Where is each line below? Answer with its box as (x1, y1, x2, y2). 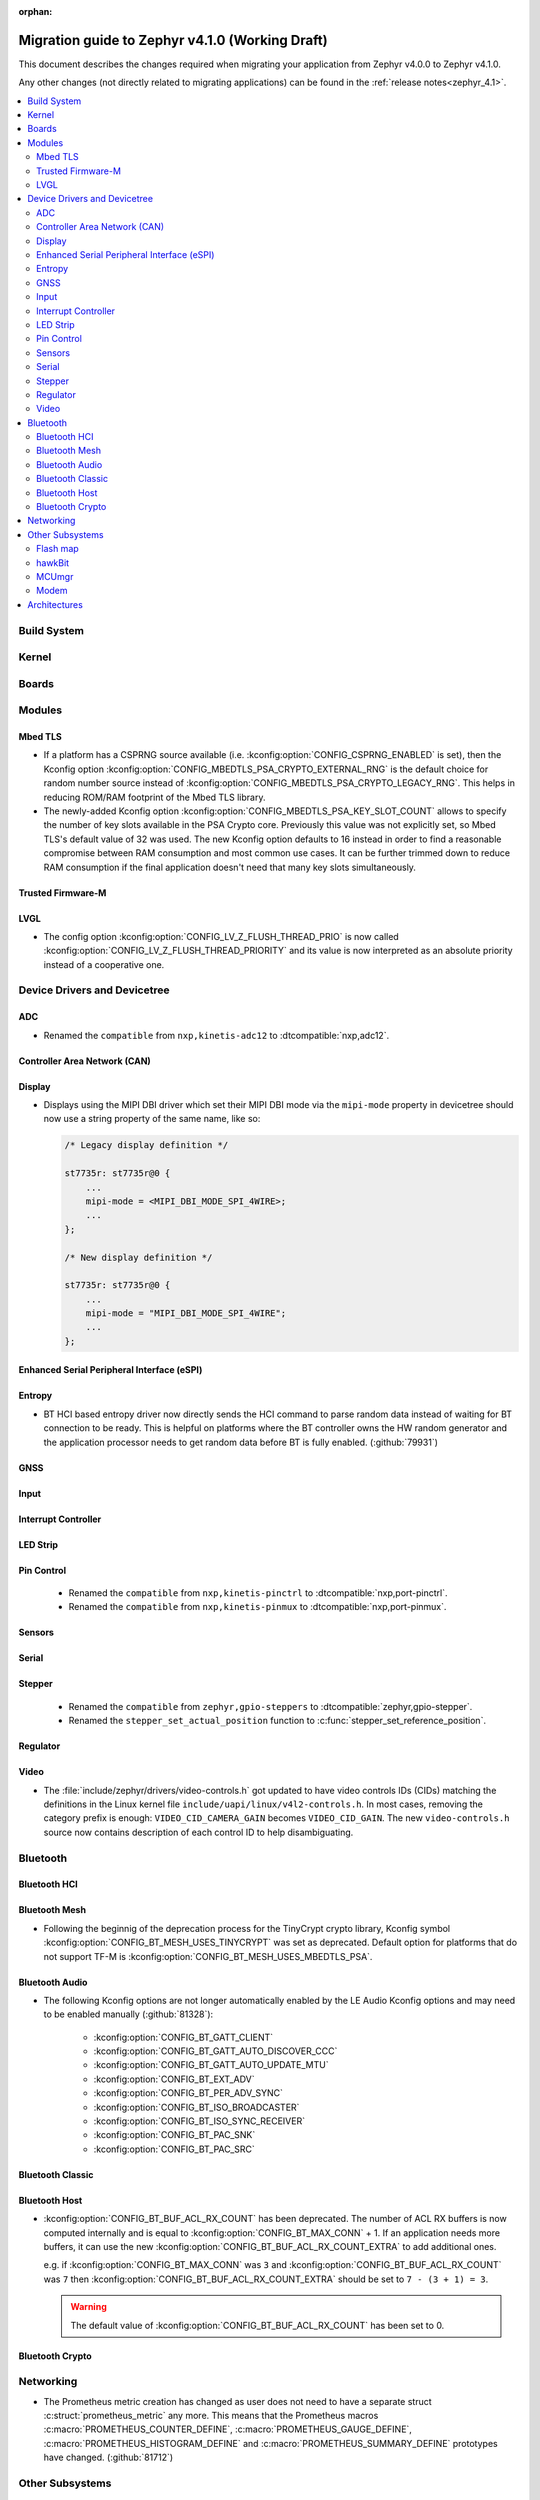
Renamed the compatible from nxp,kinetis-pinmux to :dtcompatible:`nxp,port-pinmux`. (68, 1601, 447, 1613)
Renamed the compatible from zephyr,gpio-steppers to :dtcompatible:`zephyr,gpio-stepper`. (68, 1700, 473, 1712)
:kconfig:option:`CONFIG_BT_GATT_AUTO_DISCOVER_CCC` (93, 2045, 338, 2057)
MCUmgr (36, 570, 74, 582)
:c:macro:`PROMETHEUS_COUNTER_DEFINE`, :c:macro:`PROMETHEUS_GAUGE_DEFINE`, (43, 2423, 412, 2435)
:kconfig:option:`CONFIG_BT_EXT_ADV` (93, 2073, 255, 2085)
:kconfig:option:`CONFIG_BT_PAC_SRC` (93, 2143, 255, 2155)
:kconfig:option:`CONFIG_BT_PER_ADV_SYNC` (93, 2087, 284, 2099)
